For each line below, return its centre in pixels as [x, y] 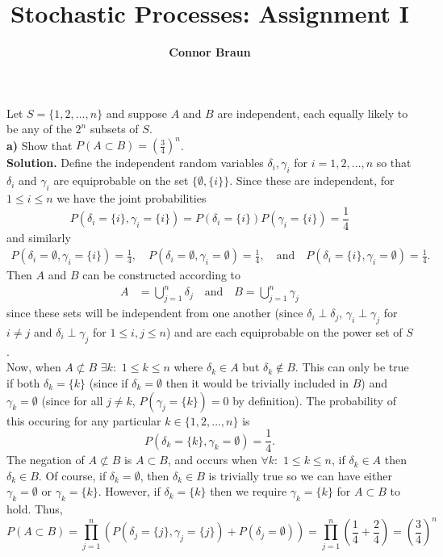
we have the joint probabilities [132, 198]
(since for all [72, 400]
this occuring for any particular [84, 420]
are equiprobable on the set [121, 180]
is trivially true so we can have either [300, 475]
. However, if [129, 491]
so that [394, 163]
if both [23, 382]
